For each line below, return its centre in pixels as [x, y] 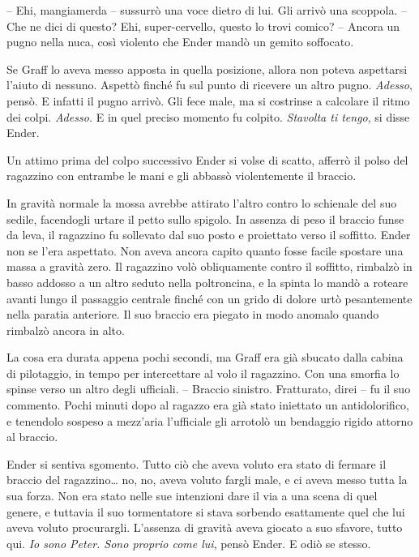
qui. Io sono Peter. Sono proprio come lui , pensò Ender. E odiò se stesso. [189, 543]
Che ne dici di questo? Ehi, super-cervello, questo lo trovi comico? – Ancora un [203, 26]
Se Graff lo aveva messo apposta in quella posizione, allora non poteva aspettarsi [207, 69]
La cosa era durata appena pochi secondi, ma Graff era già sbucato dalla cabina [205, 357]
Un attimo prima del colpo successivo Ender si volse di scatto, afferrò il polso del [207, 159]
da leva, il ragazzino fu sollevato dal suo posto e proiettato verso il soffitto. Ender [209, 235]
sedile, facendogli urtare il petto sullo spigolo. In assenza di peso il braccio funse [205, 219]
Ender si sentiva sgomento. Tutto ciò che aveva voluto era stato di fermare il [197, 463]
